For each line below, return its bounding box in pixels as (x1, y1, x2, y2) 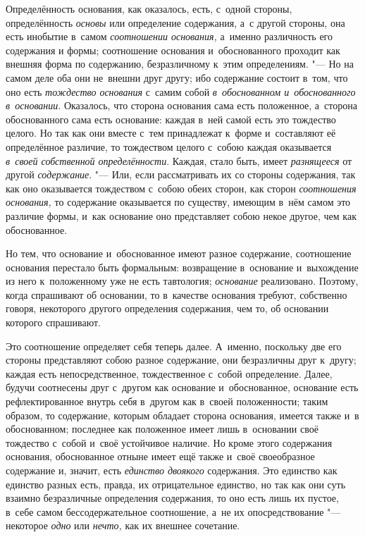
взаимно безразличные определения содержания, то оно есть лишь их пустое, (6, 490, 339, 505)
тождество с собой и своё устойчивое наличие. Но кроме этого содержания (6, 435, 333, 450)
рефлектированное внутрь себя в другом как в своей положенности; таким (6, 394, 328, 409)
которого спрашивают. (6, 315, 101, 330)
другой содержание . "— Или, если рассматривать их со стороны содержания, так (6, 167, 356, 182)
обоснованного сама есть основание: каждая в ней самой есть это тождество (6, 111, 336, 126)
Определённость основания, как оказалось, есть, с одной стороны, (6, 1, 292, 16)
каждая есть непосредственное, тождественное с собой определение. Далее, (6, 366, 333, 381)
